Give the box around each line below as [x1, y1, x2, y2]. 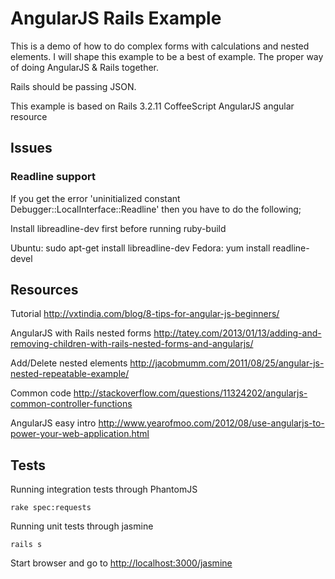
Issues [10, 140, 53, 157]
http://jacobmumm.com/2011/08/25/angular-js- [129, 357, 325, 369]
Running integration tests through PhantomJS [10, 483, 198, 496]
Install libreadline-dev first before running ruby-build [10, 222, 227, 234]
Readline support [10, 170, 96, 184]
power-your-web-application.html [10, 428, 150, 440]
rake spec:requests [10, 503, 92, 513]
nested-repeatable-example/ [10, 368, 130, 380]
